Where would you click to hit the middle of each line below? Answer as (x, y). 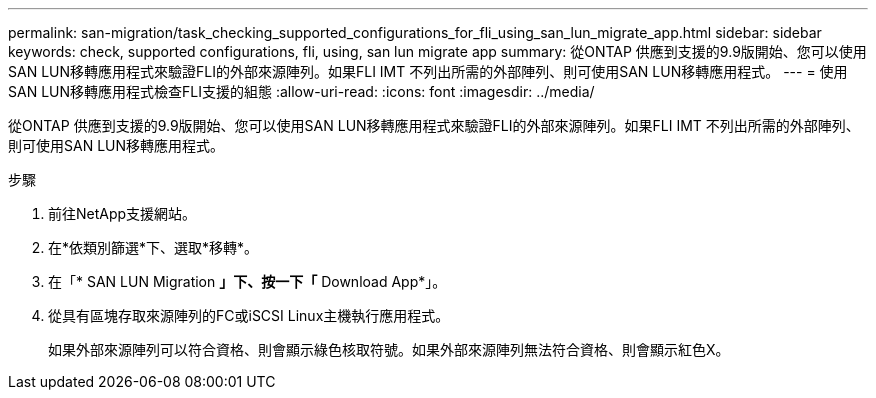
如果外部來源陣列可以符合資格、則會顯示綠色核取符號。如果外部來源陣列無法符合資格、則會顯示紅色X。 (389, 349)
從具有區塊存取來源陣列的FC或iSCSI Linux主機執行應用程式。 (249, 315)
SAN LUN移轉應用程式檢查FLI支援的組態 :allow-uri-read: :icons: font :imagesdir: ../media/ (301, 91)
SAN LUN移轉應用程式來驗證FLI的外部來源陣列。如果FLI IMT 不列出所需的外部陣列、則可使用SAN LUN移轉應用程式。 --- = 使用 (428, 71)
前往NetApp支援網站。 (122, 213)
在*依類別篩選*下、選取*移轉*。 (153, 247)
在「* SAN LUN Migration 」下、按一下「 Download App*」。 (247, 281)
